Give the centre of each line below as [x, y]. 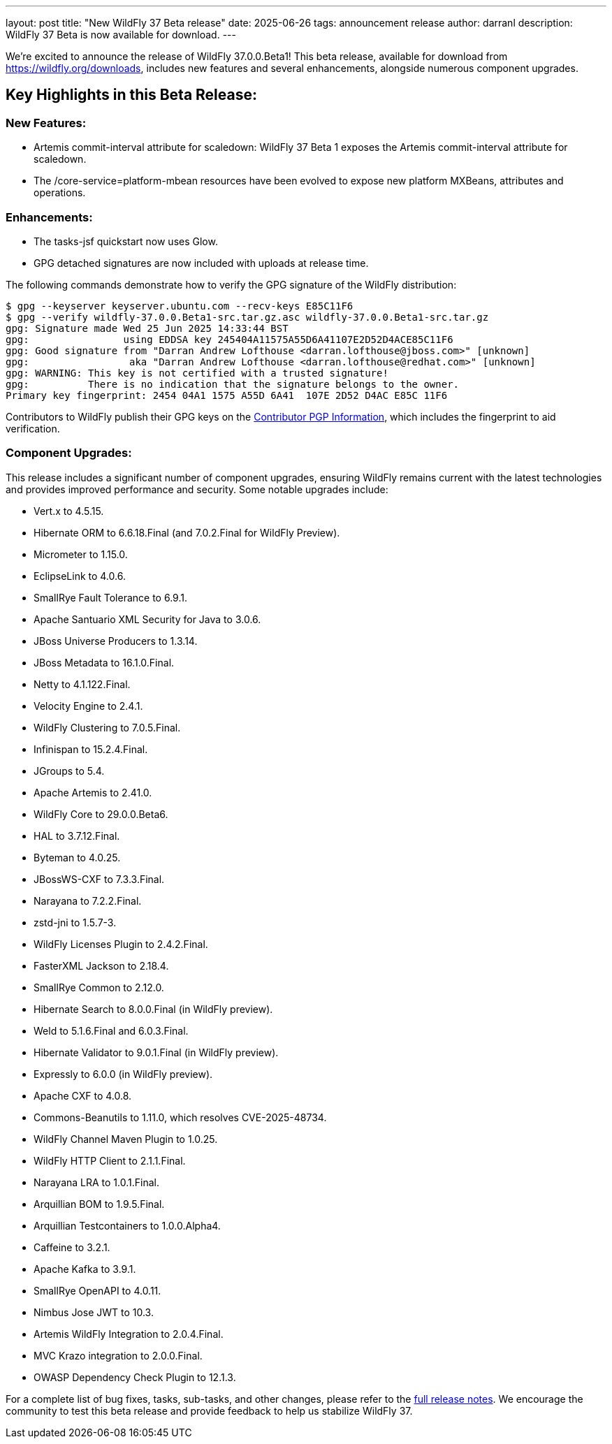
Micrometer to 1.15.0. [81, 554]
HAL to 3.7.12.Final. [77, 836]
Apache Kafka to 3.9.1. [85, 1269]
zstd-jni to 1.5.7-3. [75, 922]
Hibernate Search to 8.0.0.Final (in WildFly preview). [153, 1009]
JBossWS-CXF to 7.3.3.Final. [99, 879]
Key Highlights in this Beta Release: [132, 95]
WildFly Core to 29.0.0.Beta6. [101, 814]
